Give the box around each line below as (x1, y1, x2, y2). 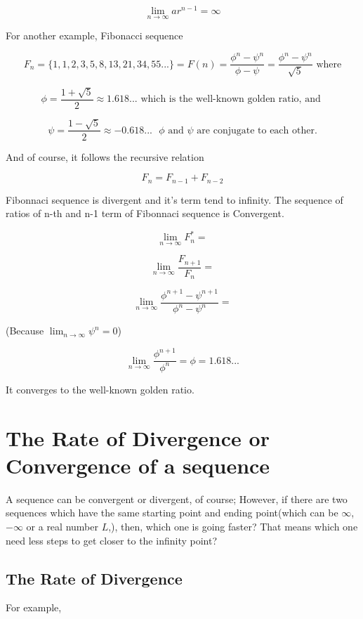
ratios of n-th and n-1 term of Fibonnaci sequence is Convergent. (6, 206, 284, 221)
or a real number (26, 519, 98, 533)
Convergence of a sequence (6, 450, 270, 479)
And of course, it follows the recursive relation (6, 149, 204, 164)
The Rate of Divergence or (6, 423, 270, 452)
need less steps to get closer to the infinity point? (6, 533, 217, 547)
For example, (6, 600, 62, 615)
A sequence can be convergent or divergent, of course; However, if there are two (6, 491, 348, 506)
